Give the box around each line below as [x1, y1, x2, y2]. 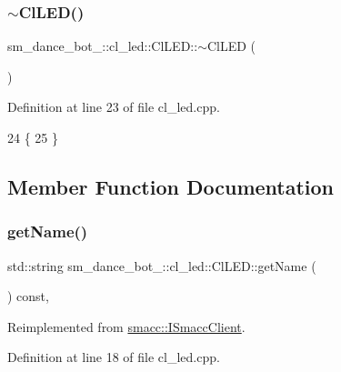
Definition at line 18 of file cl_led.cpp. [7, 347, 220, 367]
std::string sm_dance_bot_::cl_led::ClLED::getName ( [7, 256, 316, 275]
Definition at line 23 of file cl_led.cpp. [7, 97, 220, 116]
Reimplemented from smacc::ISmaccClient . [7, 317, 246, 336]
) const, [7, 287, 49, 306]
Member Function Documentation [7, 172, 335, 200]
